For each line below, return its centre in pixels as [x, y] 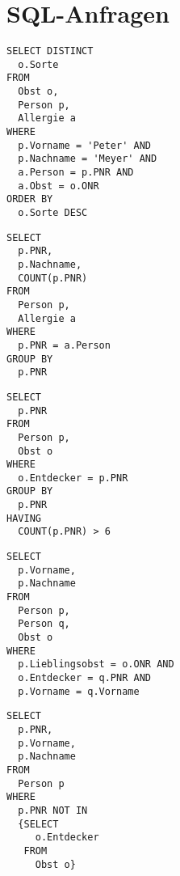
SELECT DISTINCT [50, 51]
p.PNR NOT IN [53, 810]
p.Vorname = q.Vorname [79, 691]
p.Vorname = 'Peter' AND [84, 145]
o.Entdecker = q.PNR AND [84, 678]
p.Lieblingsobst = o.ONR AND [96, 664]
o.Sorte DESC [53, 213]
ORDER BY [30, 199]
